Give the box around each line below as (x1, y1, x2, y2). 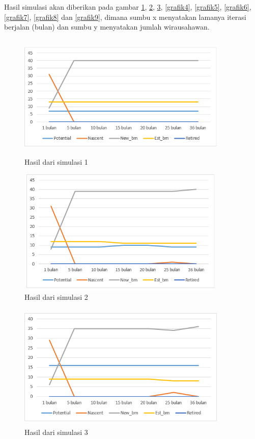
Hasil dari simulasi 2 (24, 292, 88, 302)
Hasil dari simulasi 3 (24, 427, 88, 437)
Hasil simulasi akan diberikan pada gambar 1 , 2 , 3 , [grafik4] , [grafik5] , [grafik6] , (4, 2, 251, 12)
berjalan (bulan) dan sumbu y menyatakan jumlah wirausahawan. (4, 21, 210, 32)
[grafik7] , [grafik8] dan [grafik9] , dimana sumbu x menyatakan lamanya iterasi (4, 11, 246, 22)
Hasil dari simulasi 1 (24, 157, 88, 167)
